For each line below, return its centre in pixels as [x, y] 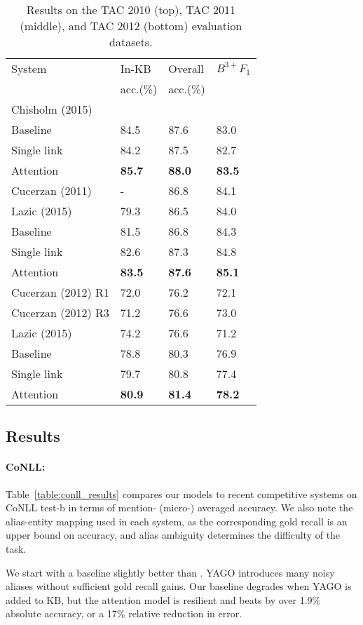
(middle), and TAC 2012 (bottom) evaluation [131, 26]
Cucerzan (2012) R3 [60, 312]
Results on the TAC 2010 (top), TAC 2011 [131, 9]
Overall [186, 68]
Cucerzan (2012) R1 [60, 292]
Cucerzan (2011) [52, 190]
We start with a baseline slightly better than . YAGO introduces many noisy [170, 572]
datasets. [131, 42]
